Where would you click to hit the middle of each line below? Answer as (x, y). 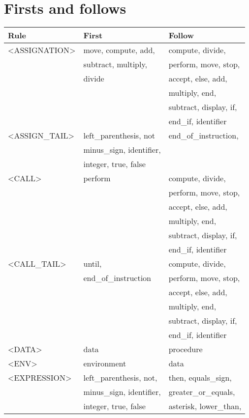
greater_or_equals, (202, 392)
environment (105, 363)
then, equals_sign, (200, 378)
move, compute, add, (119, 50)
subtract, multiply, (115, 64)
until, (93, 264)
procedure (186, 349)
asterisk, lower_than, (205, 406)
